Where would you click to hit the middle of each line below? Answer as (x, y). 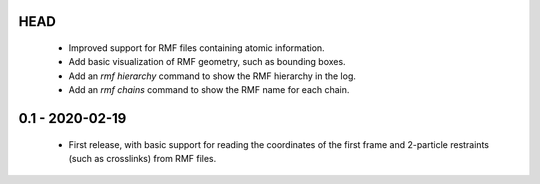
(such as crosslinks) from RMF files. (142, 158)
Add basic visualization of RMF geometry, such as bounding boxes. (207, 62)
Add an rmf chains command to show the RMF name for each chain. (209, 90)
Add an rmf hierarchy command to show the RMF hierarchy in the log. (212, 76)
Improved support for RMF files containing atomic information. (196, 48)
